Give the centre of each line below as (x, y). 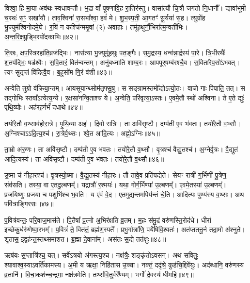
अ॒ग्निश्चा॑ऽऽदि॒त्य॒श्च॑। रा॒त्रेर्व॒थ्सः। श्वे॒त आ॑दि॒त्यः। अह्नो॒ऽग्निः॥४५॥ (82, 133)
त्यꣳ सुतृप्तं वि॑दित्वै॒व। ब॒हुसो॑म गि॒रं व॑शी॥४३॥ (58, 72)
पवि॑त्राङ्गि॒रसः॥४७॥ (29, 204)
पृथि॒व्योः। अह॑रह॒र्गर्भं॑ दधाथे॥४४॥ (44, 107)
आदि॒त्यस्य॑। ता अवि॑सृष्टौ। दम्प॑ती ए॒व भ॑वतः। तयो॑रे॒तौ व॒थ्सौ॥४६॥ (84, 158)
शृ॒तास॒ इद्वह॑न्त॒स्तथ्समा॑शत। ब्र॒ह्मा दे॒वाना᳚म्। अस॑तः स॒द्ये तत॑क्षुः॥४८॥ (85, 239)
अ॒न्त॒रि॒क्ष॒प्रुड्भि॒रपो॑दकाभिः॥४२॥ (41, 36)
